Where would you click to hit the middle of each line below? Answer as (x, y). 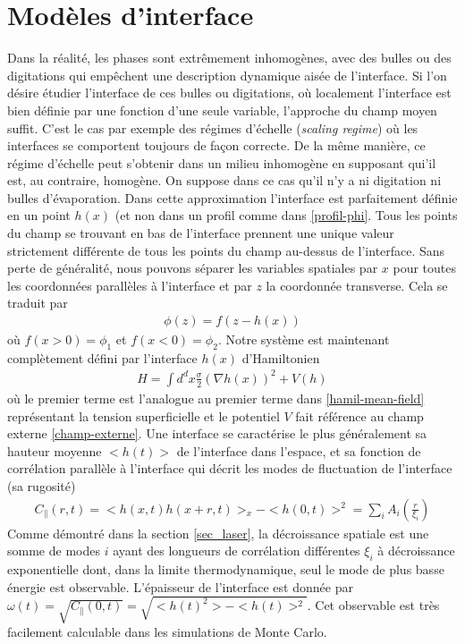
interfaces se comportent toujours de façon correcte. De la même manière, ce (216, 145)
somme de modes (54, 551)
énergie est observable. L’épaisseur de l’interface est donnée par (180, 586)
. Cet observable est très (373, 605)
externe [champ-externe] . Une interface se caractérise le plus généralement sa (217, 433)
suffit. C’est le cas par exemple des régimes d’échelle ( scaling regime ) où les (213, 127)
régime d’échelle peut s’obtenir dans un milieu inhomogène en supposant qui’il (222, 162)
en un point (39, 215)
